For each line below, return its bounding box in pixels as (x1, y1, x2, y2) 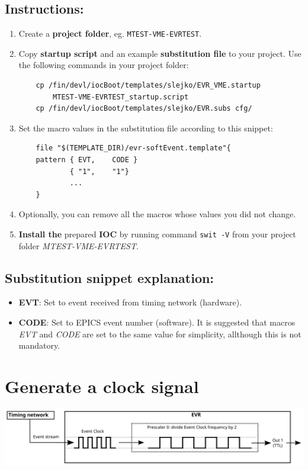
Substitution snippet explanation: (5, 268, 214, 286)
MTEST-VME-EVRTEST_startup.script (53, 92, 189, 101)
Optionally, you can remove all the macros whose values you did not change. (18, 208, 296, 220)
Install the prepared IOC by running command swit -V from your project (18, 227, 296, 240)
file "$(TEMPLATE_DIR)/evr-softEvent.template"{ (36, 144, 231, 153)
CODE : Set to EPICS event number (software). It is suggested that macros (18, 316, 296, 329)
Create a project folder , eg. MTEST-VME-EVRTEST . (18, 27, 202, 40)
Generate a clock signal (5, 374, 199, 398)
